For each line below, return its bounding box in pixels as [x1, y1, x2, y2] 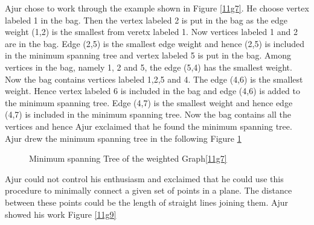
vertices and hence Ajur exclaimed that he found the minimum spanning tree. [5, 119, 292, 132]
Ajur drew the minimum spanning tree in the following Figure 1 [5, 132, 242, 144]
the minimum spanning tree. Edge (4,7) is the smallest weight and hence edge [5, 96, 293, 109]
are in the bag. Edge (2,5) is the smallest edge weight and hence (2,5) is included [5, 37, 304, 49]
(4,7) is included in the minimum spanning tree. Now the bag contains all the [5, 108, 291, 121]
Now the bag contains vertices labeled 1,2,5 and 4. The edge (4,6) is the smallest [5, 72, 303, 85]
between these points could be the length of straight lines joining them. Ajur [5, 195, 289, 208]
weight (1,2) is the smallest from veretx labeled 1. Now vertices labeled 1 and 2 [5, 25, 298, 38]
